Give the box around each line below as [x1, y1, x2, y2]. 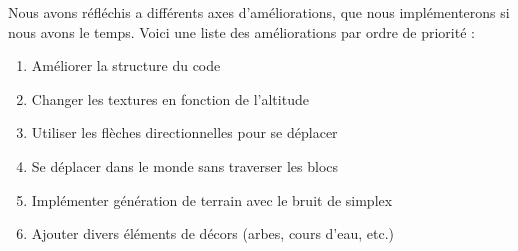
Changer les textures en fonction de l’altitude [31, 88, 309, 109]
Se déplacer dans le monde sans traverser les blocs [31, 155, 339, 176]
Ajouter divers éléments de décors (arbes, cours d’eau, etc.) [31, 223, 395, 244]
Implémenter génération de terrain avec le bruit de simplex [31, 189, 393, 210]
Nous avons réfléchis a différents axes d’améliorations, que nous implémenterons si [8, 2, 510, 22]
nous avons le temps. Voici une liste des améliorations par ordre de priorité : [8, 21, 475, 42]
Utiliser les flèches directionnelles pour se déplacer [31, 122, 338, 143]
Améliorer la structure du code [31, 55, 221, 76]
